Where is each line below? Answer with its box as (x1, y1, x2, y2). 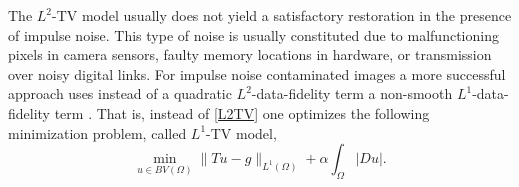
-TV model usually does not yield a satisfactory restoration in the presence (52, 5, 512, 25)
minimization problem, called (8, 122, 187, 143)
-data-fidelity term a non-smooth (251, 83, 453, 104)
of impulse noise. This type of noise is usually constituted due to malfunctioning (8, 24, 499, 45)
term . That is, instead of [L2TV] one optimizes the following (54, 102, 430, 123)
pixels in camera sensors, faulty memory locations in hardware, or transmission (8, 44, 492, 65)
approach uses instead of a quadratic (8, 83, 232, 104)
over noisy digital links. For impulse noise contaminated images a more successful (8, 63, 506, 84)
